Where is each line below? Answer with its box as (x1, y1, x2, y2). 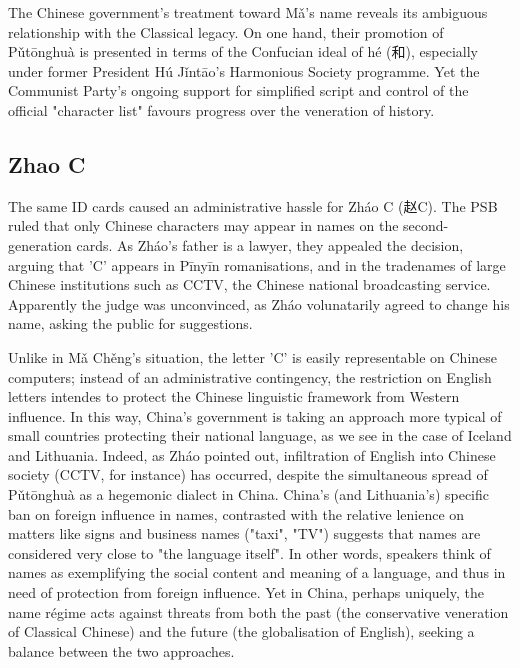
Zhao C (8, 148, 86, 179)
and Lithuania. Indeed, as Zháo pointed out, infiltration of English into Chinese (8, 444, 496, 465)
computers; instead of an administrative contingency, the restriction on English (8, 366, 492, 387)
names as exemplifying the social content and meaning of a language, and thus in (8, 562, 506, 583)
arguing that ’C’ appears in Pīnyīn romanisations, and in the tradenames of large (8, 254, 506, 275)
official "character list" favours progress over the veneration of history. (8, 99, 435, 120)
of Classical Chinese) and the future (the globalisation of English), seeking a (8, 621, 475, 642)
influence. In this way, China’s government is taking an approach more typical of (8, 405, 502, 426)
